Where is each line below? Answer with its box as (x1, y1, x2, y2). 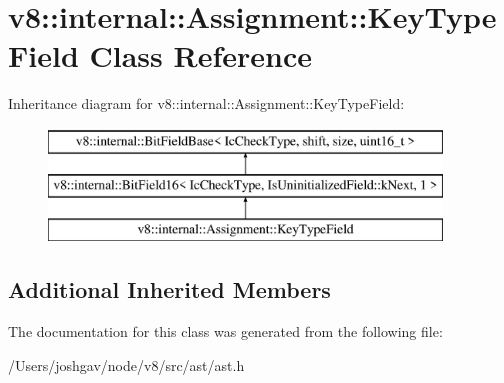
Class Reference (89, 35, 312, 76)
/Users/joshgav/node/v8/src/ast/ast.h (8, 354, 245, 375)
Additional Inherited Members (8, 274, 331, 305)
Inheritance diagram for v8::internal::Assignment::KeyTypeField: (8, 93, 405, 114)
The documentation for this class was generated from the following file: (8, 321, 443, 342)
